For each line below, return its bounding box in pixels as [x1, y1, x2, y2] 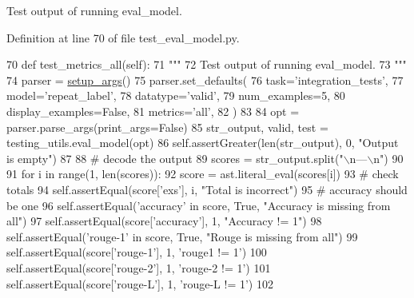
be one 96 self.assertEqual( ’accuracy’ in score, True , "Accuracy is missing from [6, 197, 391, 213]
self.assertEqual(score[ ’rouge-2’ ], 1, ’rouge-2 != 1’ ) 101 [6, 259, 271, 276]
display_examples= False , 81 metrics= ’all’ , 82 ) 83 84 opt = [6, 102, 300, 119]
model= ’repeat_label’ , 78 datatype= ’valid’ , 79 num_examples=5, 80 [6, 87, 345, 104]
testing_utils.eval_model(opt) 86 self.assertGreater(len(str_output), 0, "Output [6, 134, 399, 151]
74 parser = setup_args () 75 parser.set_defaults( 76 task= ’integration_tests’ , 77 [6, 71, 404, 88]
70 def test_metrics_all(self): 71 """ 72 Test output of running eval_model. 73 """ [6, 56, 407, 73]
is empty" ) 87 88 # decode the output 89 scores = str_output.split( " [6, 149, 344, 166]
